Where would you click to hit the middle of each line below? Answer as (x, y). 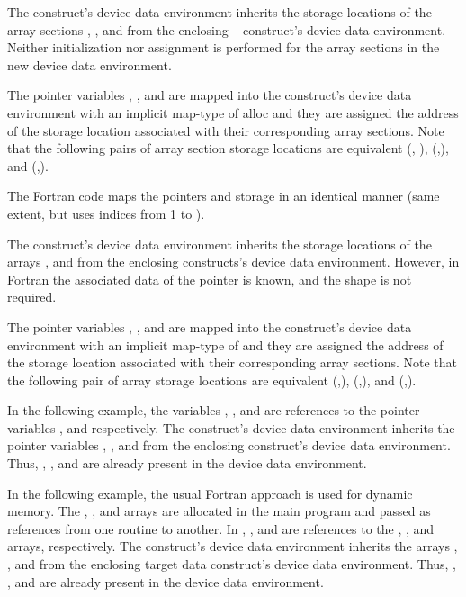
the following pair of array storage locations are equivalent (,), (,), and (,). (212, 380)
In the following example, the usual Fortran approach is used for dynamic (210, 493)
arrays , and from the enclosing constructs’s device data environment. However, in (233, 262)
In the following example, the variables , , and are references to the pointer (214, 410)
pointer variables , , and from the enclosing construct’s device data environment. (229, 445)
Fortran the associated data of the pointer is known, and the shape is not (210, 279)
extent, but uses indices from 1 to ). (106, 213)
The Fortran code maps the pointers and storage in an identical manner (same (224, 196)
